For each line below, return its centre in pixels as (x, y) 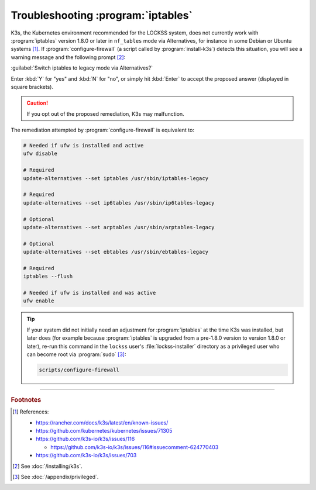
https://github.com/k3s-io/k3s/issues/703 (86, 456)
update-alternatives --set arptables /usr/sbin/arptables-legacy (119, 227)
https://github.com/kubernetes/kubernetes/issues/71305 (104, 431)
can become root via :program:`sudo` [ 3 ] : (76, 354)
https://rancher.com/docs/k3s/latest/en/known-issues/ (102, 422)
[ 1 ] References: (31, 412)
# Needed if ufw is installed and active (83, 146)
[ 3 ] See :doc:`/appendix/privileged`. (56, 477)
